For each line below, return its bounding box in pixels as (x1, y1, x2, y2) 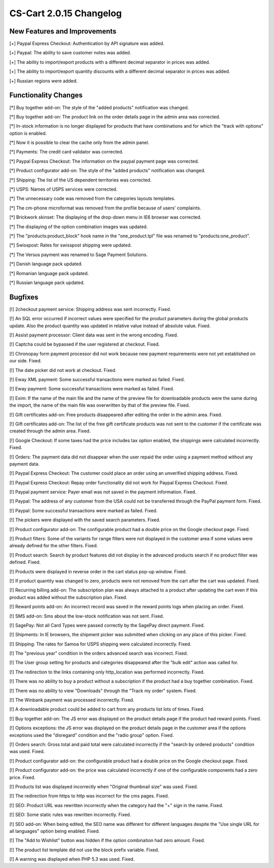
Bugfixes (9, 293, 39, 301)
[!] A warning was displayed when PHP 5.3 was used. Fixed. (9, 856, 135, 862)
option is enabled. (9, 130, 47, 136)
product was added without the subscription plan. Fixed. (9, 594, 127, 600)
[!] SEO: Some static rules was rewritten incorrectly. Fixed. (9, 812, 131, 818)
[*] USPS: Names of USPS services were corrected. (9, 186, 118, 193)
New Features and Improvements (9, 27, 117, 36)
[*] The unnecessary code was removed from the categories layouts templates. (9, 196, 176, 202)
